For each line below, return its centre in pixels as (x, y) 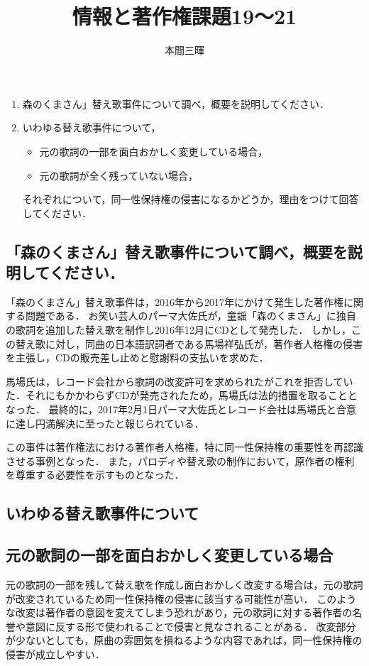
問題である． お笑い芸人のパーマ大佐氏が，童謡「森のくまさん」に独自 (191, 316)
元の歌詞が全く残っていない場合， (119, 175)
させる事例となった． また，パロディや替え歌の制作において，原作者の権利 (180, 460)
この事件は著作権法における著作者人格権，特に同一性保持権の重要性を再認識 (184, 447)
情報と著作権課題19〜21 (184, 16)
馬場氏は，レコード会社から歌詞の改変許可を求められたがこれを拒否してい (180, 381)
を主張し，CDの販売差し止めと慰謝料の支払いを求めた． (137, 357)
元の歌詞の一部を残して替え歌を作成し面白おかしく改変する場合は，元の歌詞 (184, 584)
